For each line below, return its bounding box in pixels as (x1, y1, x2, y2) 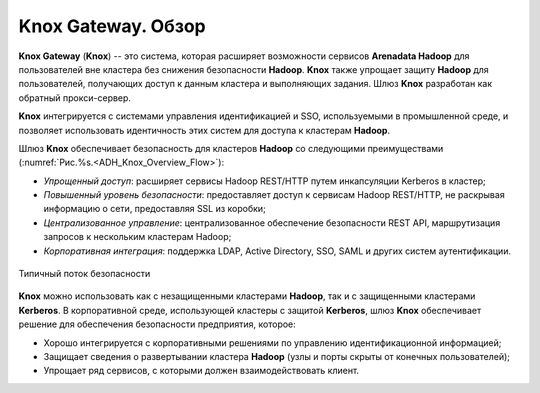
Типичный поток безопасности (18, 268, 151, 280)
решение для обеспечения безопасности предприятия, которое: (18, 318, 297, 330)
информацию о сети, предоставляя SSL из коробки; (43, 203, 267, 215)
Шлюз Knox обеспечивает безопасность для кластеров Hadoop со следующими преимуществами (18, 142, 444, 154)
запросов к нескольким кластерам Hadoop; (43, 231, 232, 243)
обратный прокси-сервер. (18, 91, 132, 104)
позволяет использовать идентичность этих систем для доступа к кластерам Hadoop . (18, 124, 390, 136)
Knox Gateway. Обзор (18, 15, 207, 37)
